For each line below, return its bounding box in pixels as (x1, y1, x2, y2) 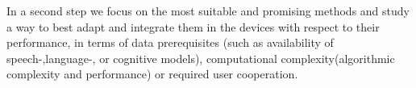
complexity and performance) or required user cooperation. (6, 65, 298, 82)
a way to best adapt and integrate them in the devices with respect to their (6, 18, 380, 35)
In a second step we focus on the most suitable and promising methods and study (6, 2, 410, 19)
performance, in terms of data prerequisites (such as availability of (6, 34, 334, 51)
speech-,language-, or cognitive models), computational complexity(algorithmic (6, 49, 395, 66)
